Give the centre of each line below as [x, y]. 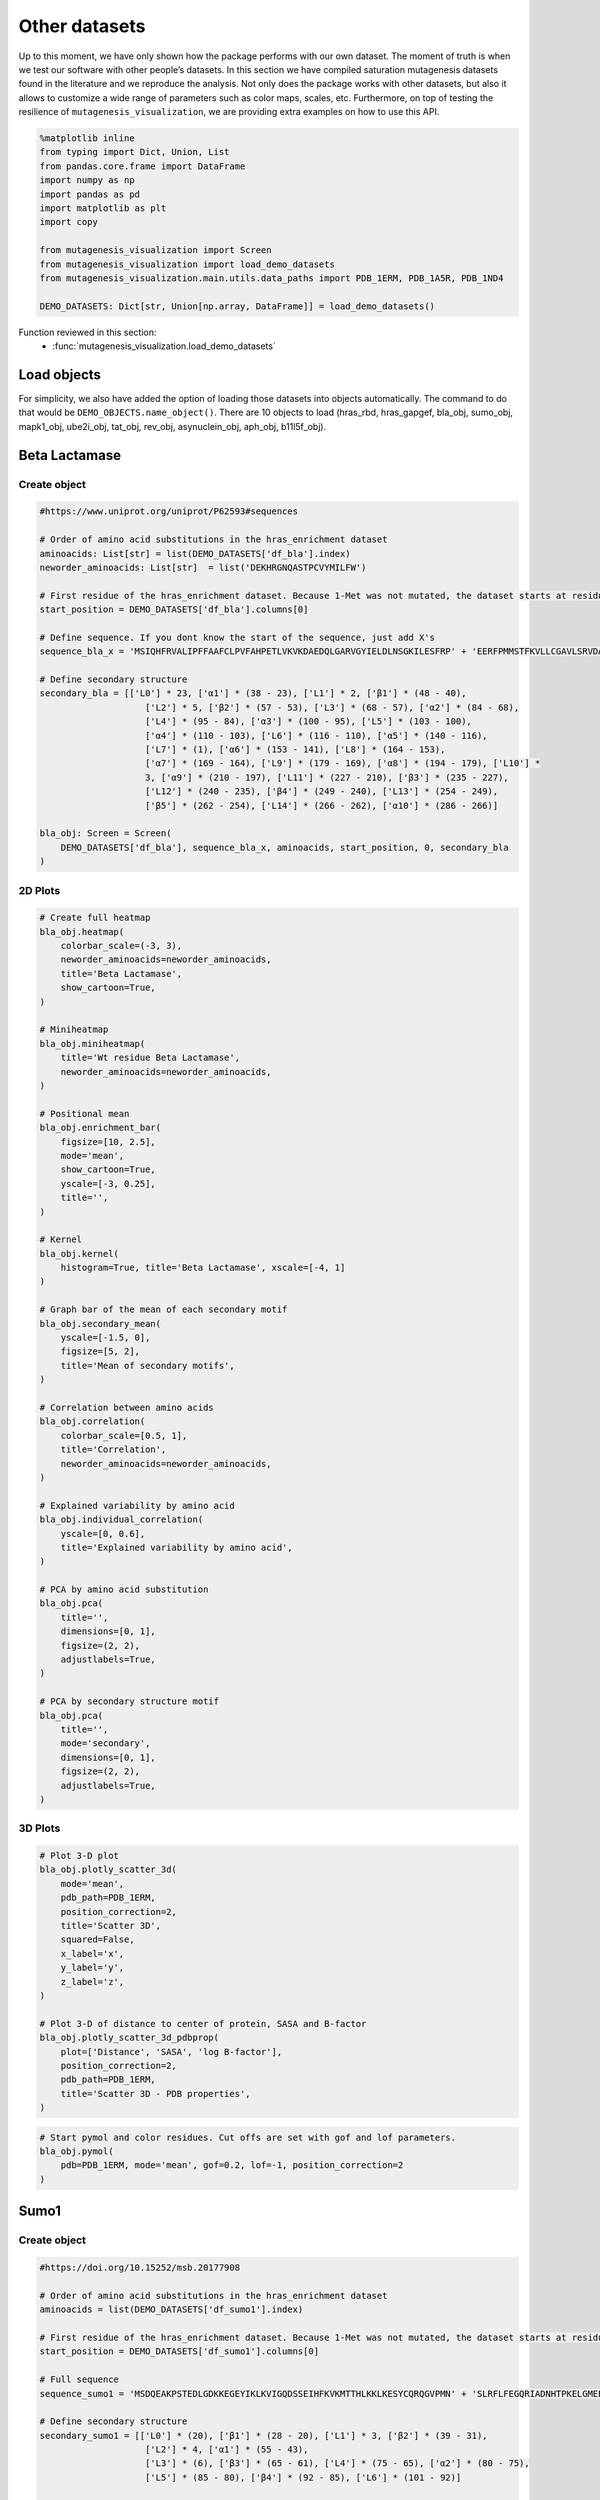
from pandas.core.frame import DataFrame [142, 166]
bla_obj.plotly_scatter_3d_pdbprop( [129, 2038]
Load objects [60, 374]
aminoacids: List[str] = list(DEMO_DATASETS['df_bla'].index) [195, 553]
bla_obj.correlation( [92, 1421]
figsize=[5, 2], [100, 1351]
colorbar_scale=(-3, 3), [121, 946]
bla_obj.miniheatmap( [92, 1043]
